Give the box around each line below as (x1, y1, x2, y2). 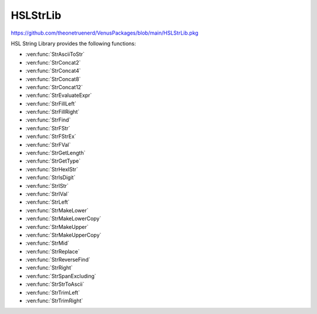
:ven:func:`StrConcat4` (25, 67, 82, 75)
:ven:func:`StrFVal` (25, 141, 71, 148)
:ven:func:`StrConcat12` (25, 83, 83, 90)
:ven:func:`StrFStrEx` (25, 133, 76, 140)
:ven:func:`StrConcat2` (25, 59, 81, 66)
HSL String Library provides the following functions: (11, 40, 136, 47)
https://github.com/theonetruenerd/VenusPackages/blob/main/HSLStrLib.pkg (11, 29, 199, 36)
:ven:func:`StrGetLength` (25, 150, 86, 157)
